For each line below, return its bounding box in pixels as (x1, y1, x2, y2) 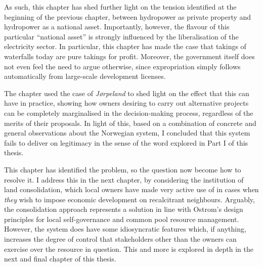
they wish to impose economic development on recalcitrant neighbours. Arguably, (4, 194, 255, 204)
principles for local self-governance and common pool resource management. (4, 213, 239, 224)
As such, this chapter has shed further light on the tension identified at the (4, 2, 237, 12)
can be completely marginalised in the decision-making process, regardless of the (4, 107, 253, 118)
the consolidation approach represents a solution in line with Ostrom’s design (4, 204, 243, 214)
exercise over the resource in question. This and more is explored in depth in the (4, 243, 253, 254)
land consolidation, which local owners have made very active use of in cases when (4, 184, 259, 195)
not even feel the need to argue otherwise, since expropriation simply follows (4, 61, 241, 71)
